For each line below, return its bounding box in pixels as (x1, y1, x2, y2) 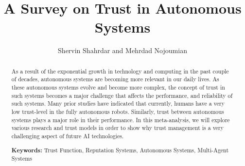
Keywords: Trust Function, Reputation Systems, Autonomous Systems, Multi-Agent (11, 146, 229, 154)
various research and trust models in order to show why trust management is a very (11, 124, 224, 132)
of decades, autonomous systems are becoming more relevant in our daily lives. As (11, 75, 219, 83)
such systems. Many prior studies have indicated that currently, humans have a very (11, 99, 225, 108)
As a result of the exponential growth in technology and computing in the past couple (11, 67, 229, 75)
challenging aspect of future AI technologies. (11, 131, 124, 140)
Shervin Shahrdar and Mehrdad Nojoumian (58, 45, 187, 55)
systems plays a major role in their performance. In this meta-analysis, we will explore (11, 115, 230, 124)
